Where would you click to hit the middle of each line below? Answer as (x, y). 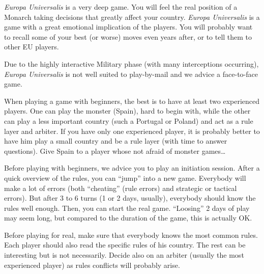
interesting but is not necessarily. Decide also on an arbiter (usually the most (124, 255)
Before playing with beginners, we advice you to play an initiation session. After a (132, 168)
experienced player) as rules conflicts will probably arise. (92, 265)
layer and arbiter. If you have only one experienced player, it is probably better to (132, 131)
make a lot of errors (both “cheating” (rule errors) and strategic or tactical (121, 188)
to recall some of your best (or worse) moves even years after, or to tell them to (128, 36)
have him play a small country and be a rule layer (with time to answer (116, 141)
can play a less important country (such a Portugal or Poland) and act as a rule (129, 120)
